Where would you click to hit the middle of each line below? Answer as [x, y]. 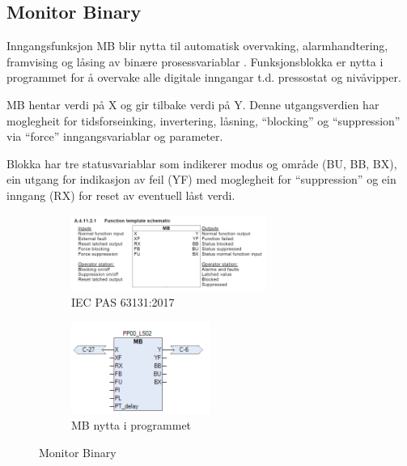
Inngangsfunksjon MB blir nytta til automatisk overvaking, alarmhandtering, [197, 46]
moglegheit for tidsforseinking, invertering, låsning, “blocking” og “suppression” [203, 120]
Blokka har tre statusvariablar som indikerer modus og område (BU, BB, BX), [202, 163]
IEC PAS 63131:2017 [123, 302]
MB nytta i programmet [131, 425]
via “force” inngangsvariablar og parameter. [115, 136]
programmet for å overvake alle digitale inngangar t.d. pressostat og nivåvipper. [204, 77]
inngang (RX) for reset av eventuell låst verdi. [121, 195]
